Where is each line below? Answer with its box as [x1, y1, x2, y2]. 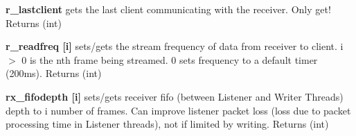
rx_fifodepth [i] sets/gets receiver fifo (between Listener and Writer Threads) [6, 89, 344, 103]
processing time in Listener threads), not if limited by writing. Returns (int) [6, 117, 329, 131]
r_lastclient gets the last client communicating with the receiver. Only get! [6, 2, 331, 16]
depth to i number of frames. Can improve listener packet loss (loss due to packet [6, 103, 351, 117]
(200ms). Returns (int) [6, 66, 102, 80]
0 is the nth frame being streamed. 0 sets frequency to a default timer [21, 52, 318, 67]
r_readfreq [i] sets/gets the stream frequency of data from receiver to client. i [6, 39, 344, 53]
